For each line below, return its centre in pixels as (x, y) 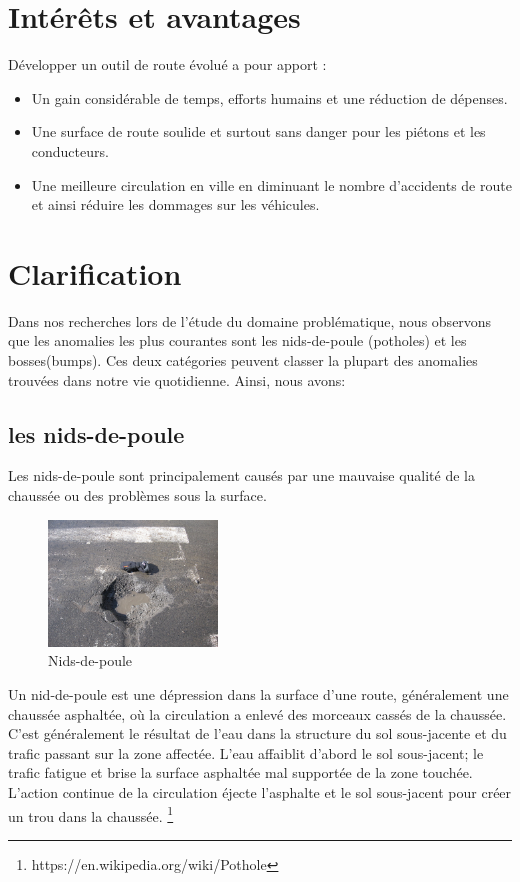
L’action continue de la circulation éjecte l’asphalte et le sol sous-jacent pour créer (260, 791)
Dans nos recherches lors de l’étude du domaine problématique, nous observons (250, 320)
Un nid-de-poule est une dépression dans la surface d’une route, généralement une (258, 693)
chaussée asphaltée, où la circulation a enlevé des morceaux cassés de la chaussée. (257, 713)
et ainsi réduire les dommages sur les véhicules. (175, 204)
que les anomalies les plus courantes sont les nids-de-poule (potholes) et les (237, 340)
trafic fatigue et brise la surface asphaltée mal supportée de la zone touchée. (240, 772)
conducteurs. (70, 150)
